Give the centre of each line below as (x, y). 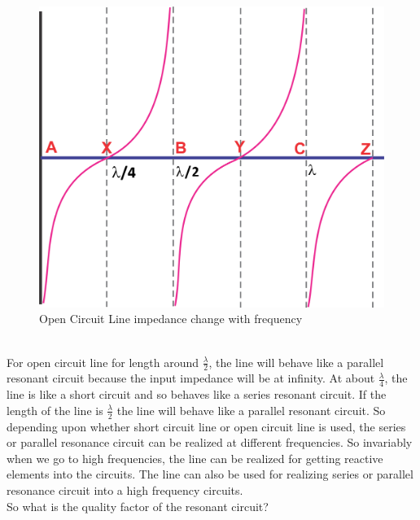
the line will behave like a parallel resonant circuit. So (251, 410)
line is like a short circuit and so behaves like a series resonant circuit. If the (197, 394)
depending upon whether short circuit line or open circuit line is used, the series (206, 426)
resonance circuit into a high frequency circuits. (125, 489)
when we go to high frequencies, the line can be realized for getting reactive (195, 458)
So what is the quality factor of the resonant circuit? (138, 506)
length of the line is (55, 410)
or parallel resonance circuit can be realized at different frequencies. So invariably (210, 442)
